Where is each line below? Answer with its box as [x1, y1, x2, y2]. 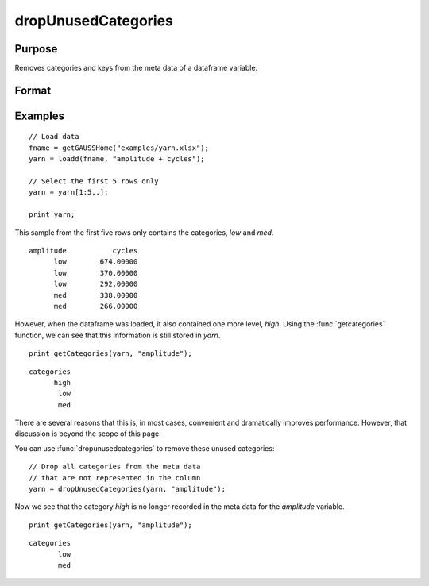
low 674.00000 [53, 257, 138, 266]
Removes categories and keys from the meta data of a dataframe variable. [14, 64, 258, 73]
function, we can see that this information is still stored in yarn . [14, 330, 221, 340]
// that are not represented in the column [29, 473, 201, 482]
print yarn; [29, 210, 75, 219]
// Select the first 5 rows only [29, 177, 159, 186]
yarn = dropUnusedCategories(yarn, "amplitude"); [29, 484, 226, 494]
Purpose [14, 42, 58, 56]
